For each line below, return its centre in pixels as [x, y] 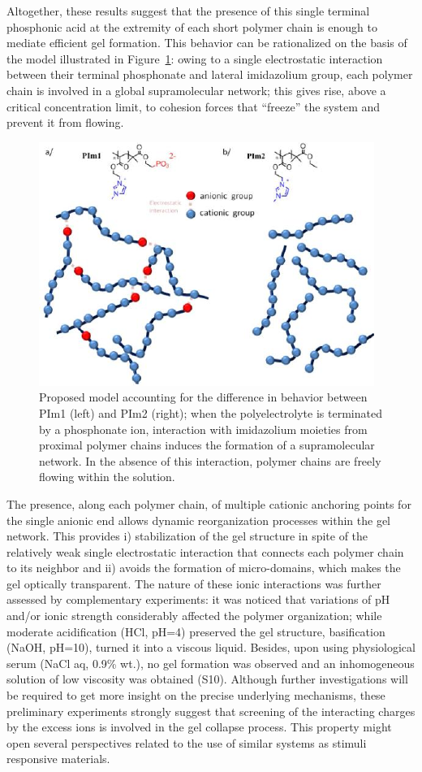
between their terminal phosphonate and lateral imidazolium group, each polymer [210, 74]
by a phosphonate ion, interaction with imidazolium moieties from [203, 429]
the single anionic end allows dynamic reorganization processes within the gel [198, 520]
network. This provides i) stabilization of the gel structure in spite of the [187, 536]
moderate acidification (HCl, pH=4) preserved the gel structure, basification [196, 631]
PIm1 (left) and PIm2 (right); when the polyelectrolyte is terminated [211, 412]
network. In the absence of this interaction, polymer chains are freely [210, 460]
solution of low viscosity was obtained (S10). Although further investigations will [207, 679]
